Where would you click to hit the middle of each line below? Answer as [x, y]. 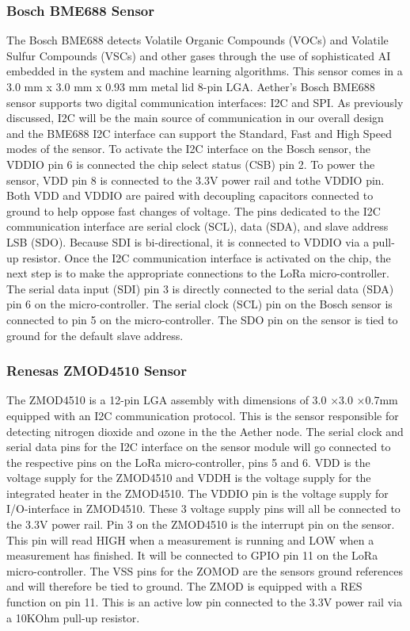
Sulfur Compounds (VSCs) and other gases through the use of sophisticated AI [199, 55]
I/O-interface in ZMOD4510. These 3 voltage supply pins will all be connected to [203, 509]
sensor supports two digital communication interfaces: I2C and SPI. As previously [205, 102]
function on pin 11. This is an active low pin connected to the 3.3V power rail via [204, 602]
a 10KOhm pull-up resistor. [73, 617]
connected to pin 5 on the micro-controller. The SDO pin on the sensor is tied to [202, 319]
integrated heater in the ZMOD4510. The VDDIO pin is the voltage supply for [197, 493]
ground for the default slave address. [95, 335]
